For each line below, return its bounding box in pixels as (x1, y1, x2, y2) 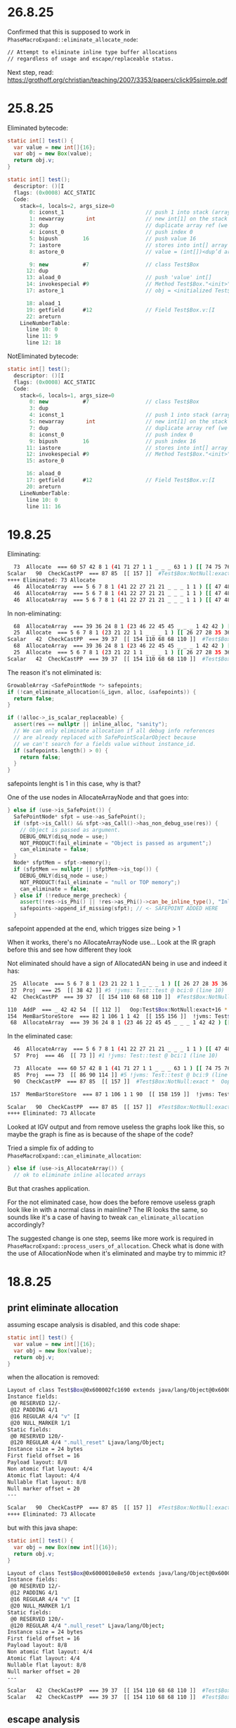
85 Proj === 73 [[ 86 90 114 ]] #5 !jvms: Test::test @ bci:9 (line (13, 1071, 228, 1079)
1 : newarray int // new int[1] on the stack (29, 216, 228, 223)
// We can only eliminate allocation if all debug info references (13, 728, 216, 735)
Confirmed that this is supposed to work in (7, 27, 131, 36)
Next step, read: (7, 68, 54, 76)
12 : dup (25, 267, 49, 275)
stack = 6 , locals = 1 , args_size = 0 (20, 392, 114, 399)
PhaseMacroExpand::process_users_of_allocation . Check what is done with (7, 1242, 224, 1250)
